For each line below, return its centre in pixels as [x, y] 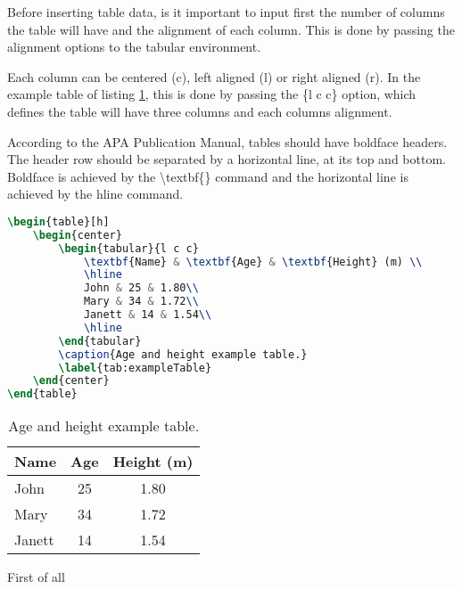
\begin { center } [77, 235]
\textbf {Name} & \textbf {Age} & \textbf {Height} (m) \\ [253, 262]
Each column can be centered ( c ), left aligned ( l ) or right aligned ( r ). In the [214, 76]
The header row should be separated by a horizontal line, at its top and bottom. [227, 159]
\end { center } [71, 381]
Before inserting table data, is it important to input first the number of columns [226, 12]
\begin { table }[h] [58, 221]
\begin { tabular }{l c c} [128, 248]
